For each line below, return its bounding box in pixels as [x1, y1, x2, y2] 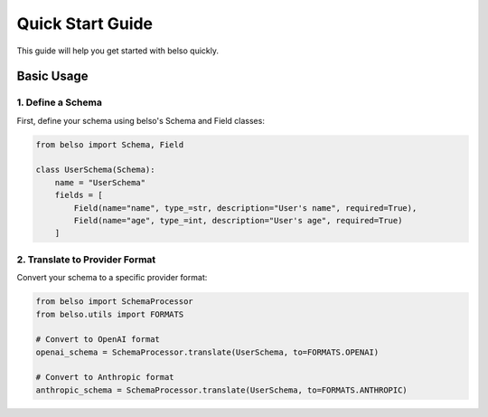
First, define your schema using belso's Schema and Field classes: [16, 115, 266, 126]
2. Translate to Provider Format [16, 253, 156, 266]
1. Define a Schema [16, 96, 103, 109]
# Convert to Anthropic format [35, 372, 175, 383]
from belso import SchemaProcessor [35, 297, 193, 307]
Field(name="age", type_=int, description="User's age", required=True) [73, 215, 403, 226]
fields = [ [54, 190, 103, 201]
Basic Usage [16, 69, 89, 84]
